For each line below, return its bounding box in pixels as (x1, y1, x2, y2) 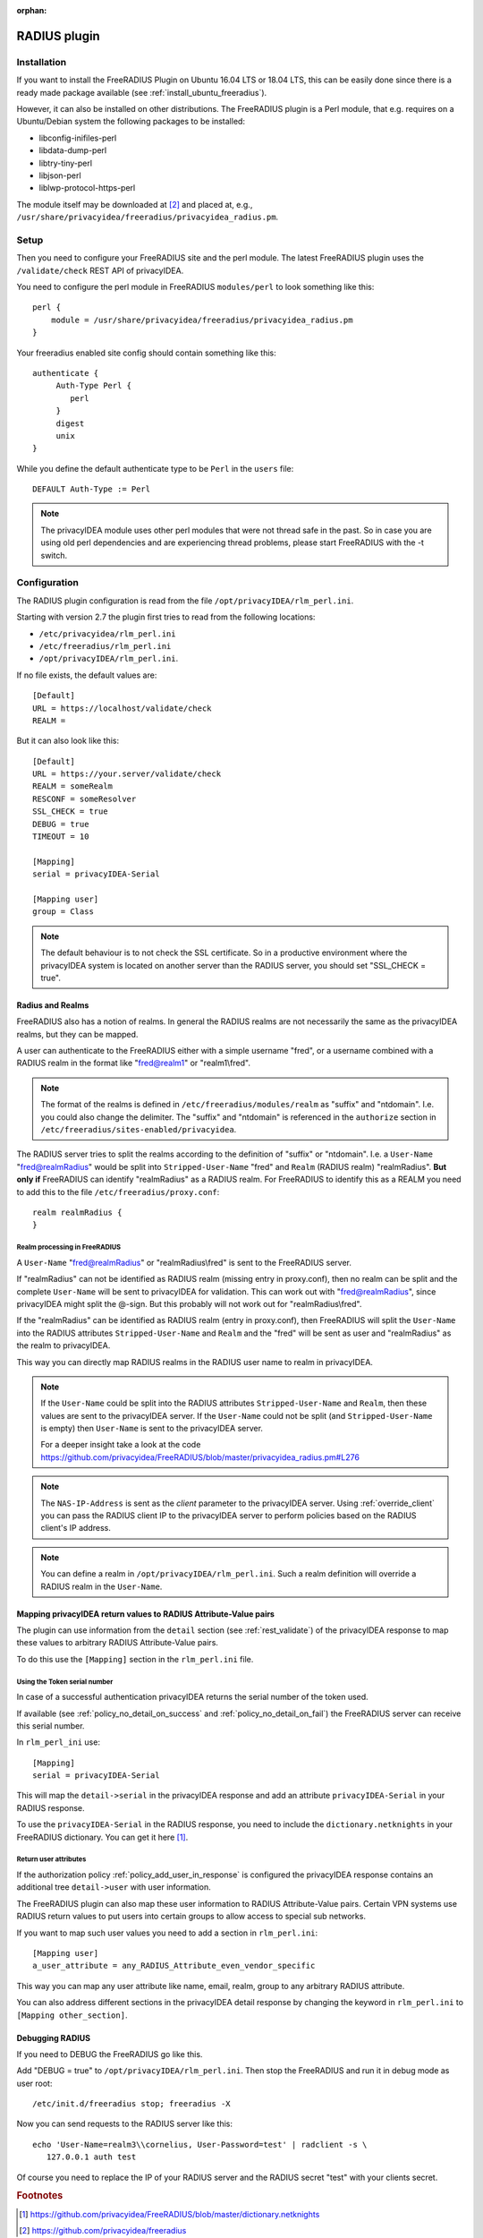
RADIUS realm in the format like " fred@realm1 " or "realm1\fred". (16, 1057, 250, 1069)
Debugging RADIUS (16, 2032, 91, 2043)
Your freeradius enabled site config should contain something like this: (16, 347, 276, 358)
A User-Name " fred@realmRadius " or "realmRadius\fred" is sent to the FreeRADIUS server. (16, 1257, 352, 1268)
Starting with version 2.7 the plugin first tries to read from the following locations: (16, 611, 316, 622)
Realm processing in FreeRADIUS (16, 1243, 121, 1252)
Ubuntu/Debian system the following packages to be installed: (16, 116, 246, 127)
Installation (16, 56, 67, 68)
